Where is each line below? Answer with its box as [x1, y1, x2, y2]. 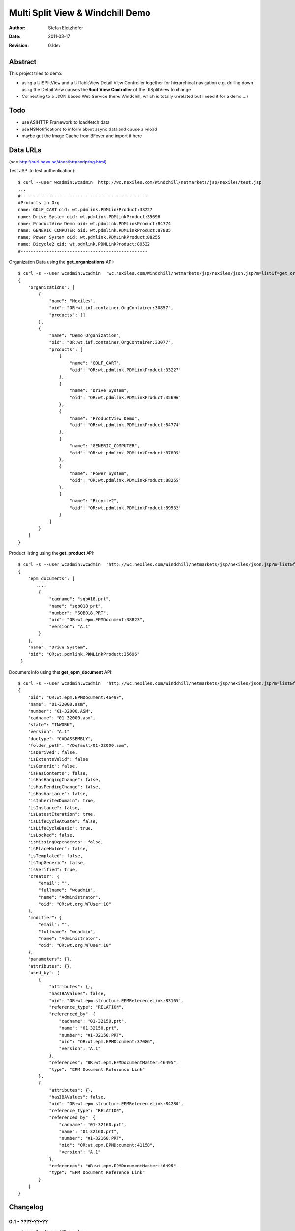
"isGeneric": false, [28, 763, 78, 769]
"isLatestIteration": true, [28, 811, 96, 817]
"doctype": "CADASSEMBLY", [28, 736, 93, 741]
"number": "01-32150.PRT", [59, 1032, 124, 1037]
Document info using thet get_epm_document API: [9, 669, 113, 675]
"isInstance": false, [28, 805, 81, 810]
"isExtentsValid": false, [28, 756, 91, 762]
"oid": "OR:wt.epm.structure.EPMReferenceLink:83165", [49, 998, 184, 1003]
